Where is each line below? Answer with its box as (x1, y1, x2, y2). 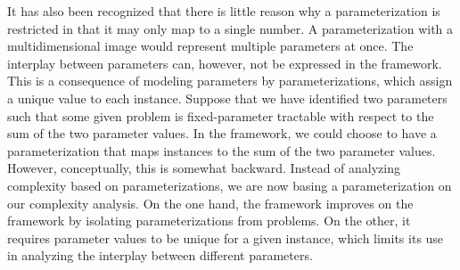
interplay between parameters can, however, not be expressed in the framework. (7, 53, 442, 72)
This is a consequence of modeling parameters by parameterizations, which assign (7, 71, 453, 90)
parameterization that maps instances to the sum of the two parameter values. (7, 141, 436, 160)
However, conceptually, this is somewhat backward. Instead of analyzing (7, 159, 400, 177)
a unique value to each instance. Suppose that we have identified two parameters (7, 88, 448, 107)
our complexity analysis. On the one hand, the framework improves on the (7, 193, 414, 212)
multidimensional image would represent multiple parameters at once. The (7, 37, 414, 55)
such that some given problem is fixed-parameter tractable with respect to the (7, 106, 434, 125)
